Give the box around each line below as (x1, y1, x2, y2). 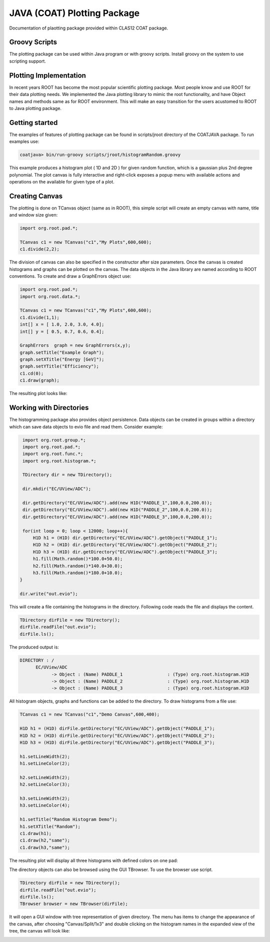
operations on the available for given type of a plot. (9, 178, 114, 184)
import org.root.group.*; (22, 437, 86, 442)
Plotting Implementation (9, 71, 86, 79)
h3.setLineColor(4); (19, 802, 70, 808)
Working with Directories (9, 403, 89, 412)
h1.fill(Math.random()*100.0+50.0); (32, 556, 123, 562)
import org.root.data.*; (19, 293, 81, 299)
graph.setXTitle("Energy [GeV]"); (19, 356, 104, 362)
